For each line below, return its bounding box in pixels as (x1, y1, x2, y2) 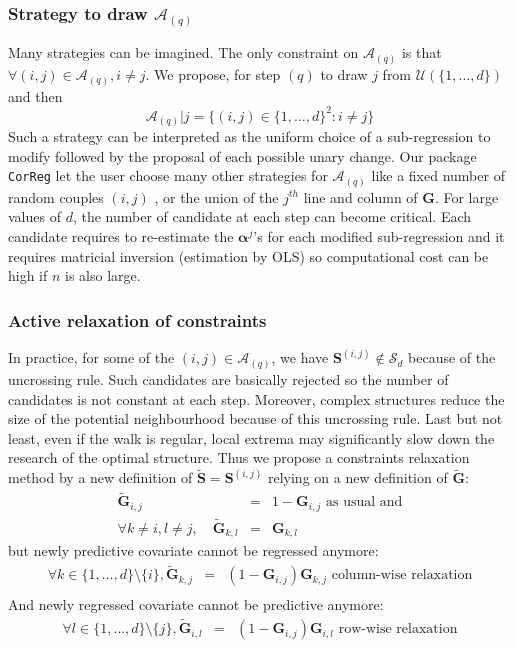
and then (8, 85, 63, 106)
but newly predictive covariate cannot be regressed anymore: (8, 540, 379, 561)
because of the (408, 347, 496, 368)
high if (8, 265, 48, 286)
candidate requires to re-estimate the (8, 226, 234, 246)
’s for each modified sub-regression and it (253, 226, 505, 246)
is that (401, 42, 442, 63)
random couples (8, 186, 104, 207)
